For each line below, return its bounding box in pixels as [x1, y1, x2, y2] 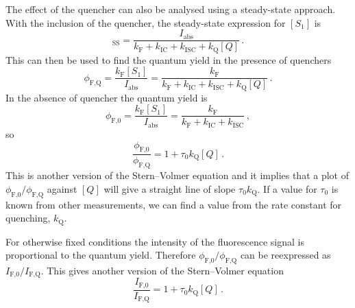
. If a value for [257, 181, 317, 196]
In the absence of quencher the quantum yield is [5, 90, 208, 104]
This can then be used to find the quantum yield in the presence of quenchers [5, 52, 332, 67]
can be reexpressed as [240, 248, 331, 262]
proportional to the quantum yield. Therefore [5, 248, 196, 262]
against [47, 181, 77, 196]
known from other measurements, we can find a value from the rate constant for [5, 197, 342, 211]
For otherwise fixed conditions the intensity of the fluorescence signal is [5, 234, 304, 248]
